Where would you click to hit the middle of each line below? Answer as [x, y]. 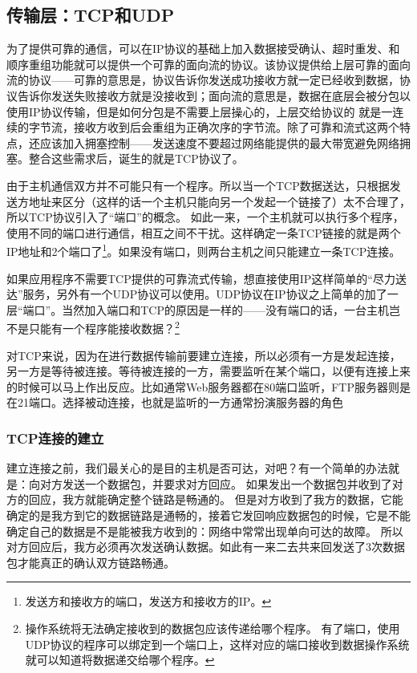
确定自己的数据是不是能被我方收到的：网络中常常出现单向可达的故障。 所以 [205, 531]
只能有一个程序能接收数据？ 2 [104, 327]
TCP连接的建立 [55, 438]
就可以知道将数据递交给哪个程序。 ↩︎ [120, 660]
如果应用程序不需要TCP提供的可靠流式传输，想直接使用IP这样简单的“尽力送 [206, 278]
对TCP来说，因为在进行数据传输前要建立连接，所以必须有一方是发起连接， [204, 355]
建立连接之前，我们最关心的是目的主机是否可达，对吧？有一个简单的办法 [197, 468]
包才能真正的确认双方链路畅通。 [91, 562]
